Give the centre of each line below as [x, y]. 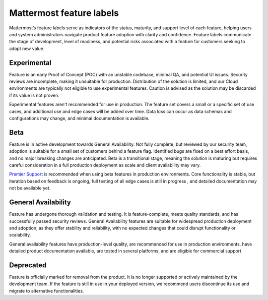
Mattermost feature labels [64, 13]
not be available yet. [30, 188]
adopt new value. [27, 48]
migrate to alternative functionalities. [47, 291]
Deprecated [28, 265]
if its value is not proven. [34, 95]
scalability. [20, 235]
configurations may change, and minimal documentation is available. [79, 118]
